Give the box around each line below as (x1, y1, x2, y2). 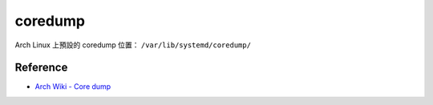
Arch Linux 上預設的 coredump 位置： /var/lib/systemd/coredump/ (14, 40, 252, 50)
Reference (14, 61, 68, 75)
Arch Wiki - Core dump (34, 82, 111, 91)
